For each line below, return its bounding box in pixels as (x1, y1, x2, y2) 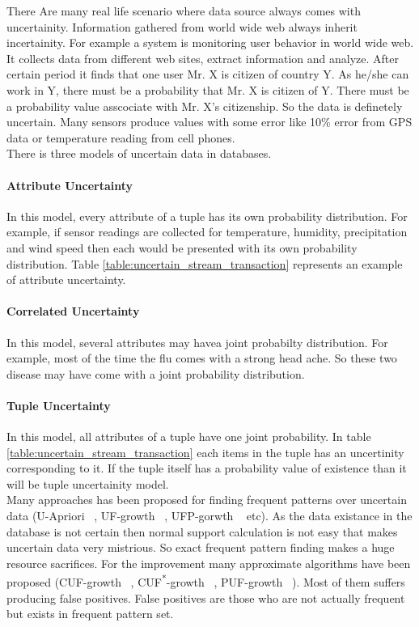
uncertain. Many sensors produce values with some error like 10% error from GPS (6, 113, 413, 130)
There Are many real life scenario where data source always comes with (6, 2, 361, 19)
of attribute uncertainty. (6, 271, 126, 288)
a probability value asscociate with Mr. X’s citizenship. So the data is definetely (6, 97, 403, 114)
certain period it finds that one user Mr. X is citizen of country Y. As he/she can (6, 66, 409, 83)
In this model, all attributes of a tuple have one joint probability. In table (6, 428, 371, 445)
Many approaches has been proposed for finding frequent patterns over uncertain (6, 491, 407, 508)
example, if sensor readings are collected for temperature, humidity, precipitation (6, 223, 408, 240)
